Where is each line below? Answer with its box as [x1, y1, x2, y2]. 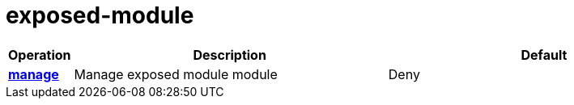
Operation [8, 46, 71, 63]
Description [193, 46, 266, 63]
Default [521, 46, 568, 63]
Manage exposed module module [74, 65, 278, 82]
